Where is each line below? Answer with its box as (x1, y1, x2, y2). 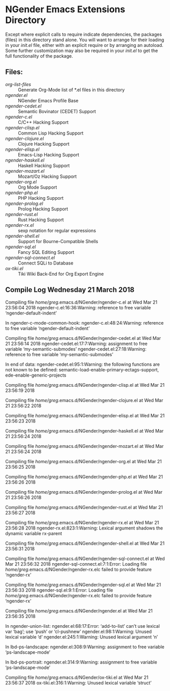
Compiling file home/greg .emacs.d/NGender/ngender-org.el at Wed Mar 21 (5, 458, 162, 464)
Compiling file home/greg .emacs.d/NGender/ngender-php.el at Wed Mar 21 (5, 473, 163, 480)
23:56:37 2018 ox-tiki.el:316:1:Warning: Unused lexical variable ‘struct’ (5, 679, 152, 686)
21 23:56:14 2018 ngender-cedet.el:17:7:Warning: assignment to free (5, 340, 148, 347)
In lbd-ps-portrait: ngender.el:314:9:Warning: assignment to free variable (5, 659, 157, 665)
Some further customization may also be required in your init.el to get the (5, 47, 158, 54)
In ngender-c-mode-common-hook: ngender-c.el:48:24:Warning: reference (5, 320, 164, 326)
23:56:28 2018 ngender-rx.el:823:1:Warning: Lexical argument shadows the (5, 525, 163, 531)
